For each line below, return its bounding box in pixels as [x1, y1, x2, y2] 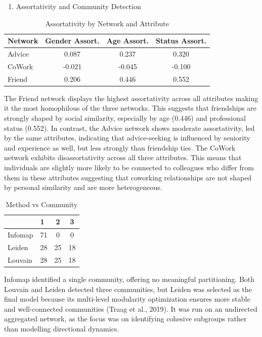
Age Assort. [106, 35, 149, 46]
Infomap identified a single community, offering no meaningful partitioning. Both [4, 273, 255, 284]
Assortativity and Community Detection [16, 1, 141, 11]
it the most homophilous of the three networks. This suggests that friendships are [4, 103, 256, 113]
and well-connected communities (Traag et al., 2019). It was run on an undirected [4, 303, 257, 314]
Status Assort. [156, 35, 207, 46]
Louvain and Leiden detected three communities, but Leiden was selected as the [4, 283, 252, 294]
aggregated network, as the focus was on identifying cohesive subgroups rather [4, 313, 247, 324]
